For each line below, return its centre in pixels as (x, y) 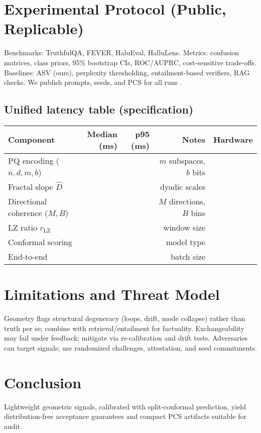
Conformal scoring (40, 242)
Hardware (233, 140)
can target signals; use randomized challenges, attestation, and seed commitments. (130, 347)
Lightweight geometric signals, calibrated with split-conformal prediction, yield (125, 406)
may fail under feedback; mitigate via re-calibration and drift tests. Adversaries (126, 338)
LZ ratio (23, 227)
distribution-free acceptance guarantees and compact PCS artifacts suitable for (125, 416)
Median (102, 134)
